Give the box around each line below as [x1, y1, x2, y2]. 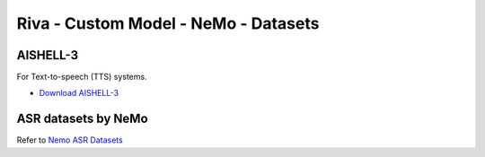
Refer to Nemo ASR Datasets [16, 135, 123, 145]
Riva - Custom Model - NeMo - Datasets [16, 13, 320, 33]
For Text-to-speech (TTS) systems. [16, 72, 147, 83]
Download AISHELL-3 [39, 88, 119, 99]
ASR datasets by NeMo [16, 111, 148, 126]
